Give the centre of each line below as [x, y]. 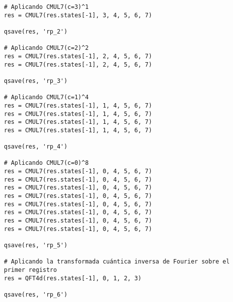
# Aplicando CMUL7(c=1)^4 [46, 97]
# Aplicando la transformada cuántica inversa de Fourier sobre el [117, 262]
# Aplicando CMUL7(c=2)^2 [46, 48]
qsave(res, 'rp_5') [36, 245]
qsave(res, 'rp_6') [36, 294]
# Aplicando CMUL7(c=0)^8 [46, 163]
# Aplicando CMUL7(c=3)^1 [46, 7]
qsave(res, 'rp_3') [36, 81]
